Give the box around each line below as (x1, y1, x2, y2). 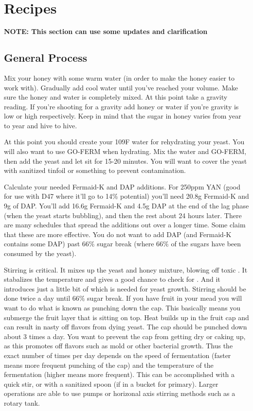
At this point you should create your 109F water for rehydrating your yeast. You (4, 137, 245, 147)
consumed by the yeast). (4, 248, 76, 258)
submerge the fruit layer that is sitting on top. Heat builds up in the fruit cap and (4, 312, 249, 322)
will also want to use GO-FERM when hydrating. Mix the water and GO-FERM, (4, 146, 247, 156)
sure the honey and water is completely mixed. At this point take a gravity (4, 92, 228, 102)
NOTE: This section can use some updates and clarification (4, 26, 208, 36)
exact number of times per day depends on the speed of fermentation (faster (4, 350, 231, 360)
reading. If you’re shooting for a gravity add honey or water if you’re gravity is (4, 101, 239, 111)
